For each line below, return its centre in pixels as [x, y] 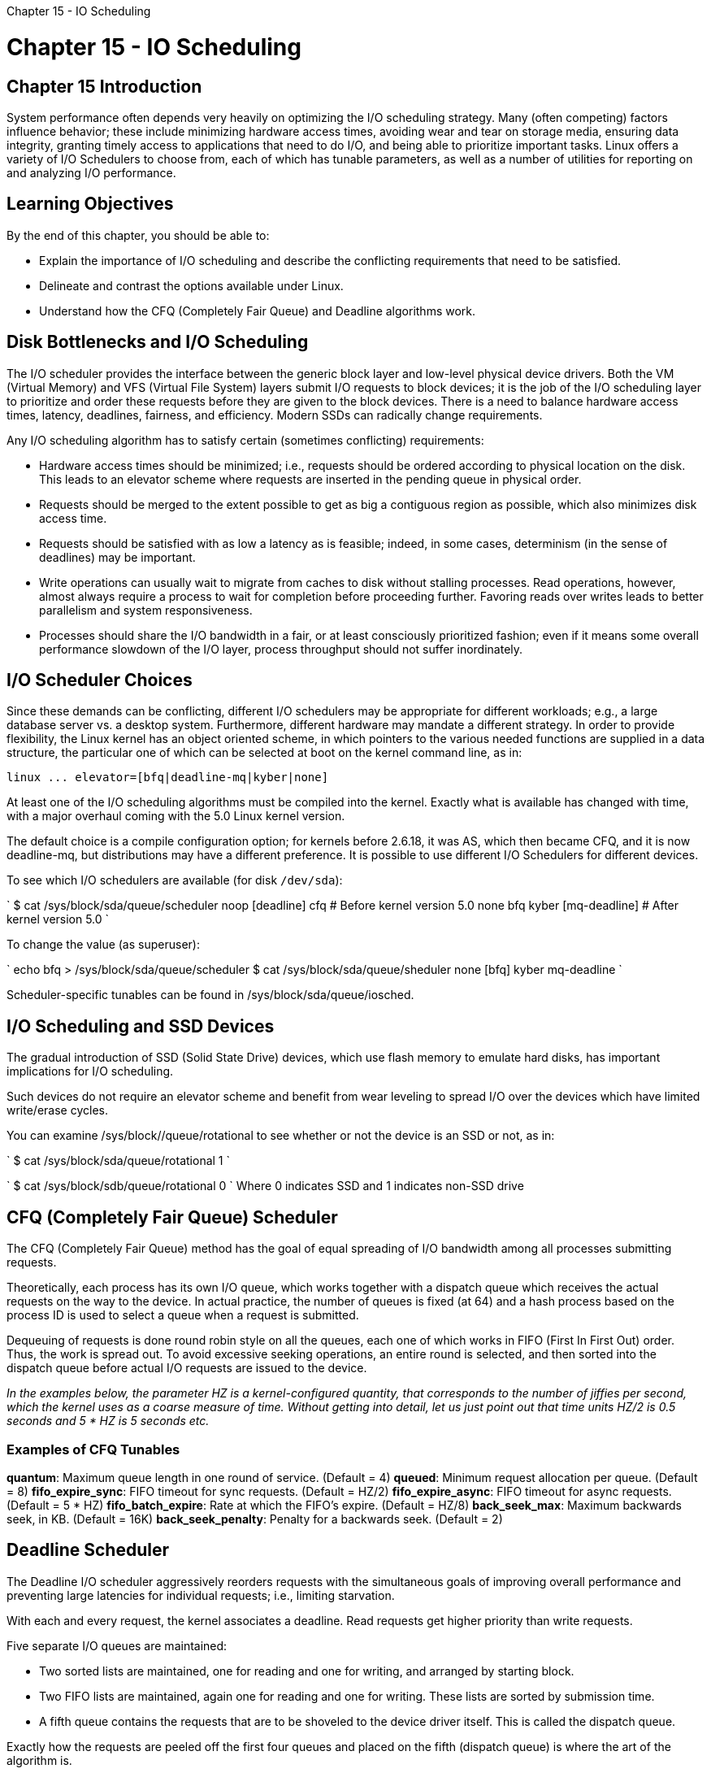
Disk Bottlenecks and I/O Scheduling [158, 342]
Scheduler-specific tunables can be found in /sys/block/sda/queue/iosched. [210, 995]
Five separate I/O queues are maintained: [117, 1645]
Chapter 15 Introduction [104, 86]
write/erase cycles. [57, 1110]
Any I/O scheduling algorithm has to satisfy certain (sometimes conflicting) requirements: [245, 440]
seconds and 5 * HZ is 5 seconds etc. [108, 1421]
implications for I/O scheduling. [90, 1071]
